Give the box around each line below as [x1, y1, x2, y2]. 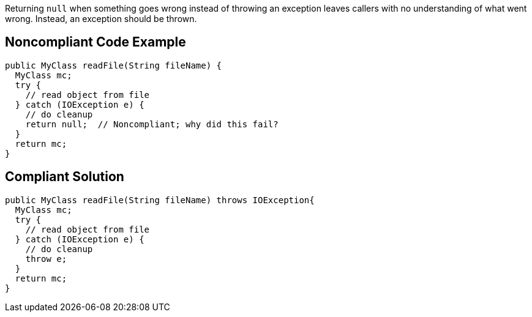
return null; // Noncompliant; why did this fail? [25, 119, 279, 129]
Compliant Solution [5, 169, 124, 185]
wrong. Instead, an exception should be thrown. [5, 13, 197, 24]
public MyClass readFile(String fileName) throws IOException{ [5, 195, 315, 205]
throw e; [25, 253, 67, 264]
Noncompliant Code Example [5, 34, 186, 50]
